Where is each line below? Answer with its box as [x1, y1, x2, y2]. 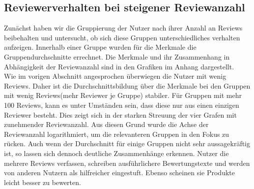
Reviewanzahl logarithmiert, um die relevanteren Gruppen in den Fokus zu [4, 128, 229, 139]
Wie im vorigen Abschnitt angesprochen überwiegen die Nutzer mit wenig [4, 71, 226, 81]
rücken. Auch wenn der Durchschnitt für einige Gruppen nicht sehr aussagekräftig [4, 138, 251, 149]
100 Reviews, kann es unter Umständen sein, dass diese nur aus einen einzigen [4, 99, 239, 110]
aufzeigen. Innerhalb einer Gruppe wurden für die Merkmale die [4, 42, 197, 52]
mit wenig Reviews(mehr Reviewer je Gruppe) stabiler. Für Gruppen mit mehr [4, 90, 242, 100]
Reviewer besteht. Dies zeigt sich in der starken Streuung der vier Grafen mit [4, 109, 237, 120]
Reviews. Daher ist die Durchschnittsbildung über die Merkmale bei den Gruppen [4, 80, 251, 91]
